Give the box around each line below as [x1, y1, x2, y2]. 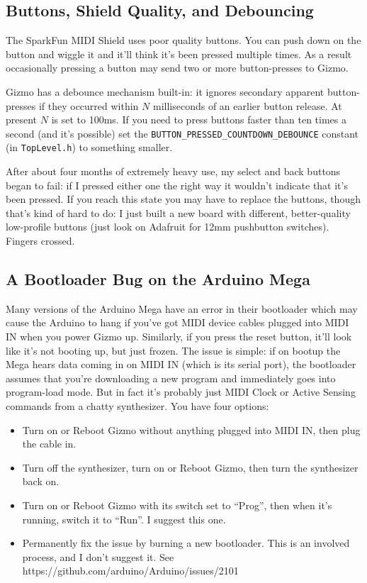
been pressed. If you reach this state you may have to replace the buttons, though [6, 191, 361, 206]
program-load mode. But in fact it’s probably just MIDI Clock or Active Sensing [6, 384, 356, 399]
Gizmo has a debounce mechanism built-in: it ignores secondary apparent [6, 84, 324, 99]
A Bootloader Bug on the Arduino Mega [6, 268, 310, 290]
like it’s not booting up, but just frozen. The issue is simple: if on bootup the [6, 343, 341, 357]
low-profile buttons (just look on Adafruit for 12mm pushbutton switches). [6, 219, 329, 234]
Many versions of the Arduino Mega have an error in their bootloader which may [6, 301, 358, 316]
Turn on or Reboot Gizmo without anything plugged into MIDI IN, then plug [22, 422, 361, 437]
